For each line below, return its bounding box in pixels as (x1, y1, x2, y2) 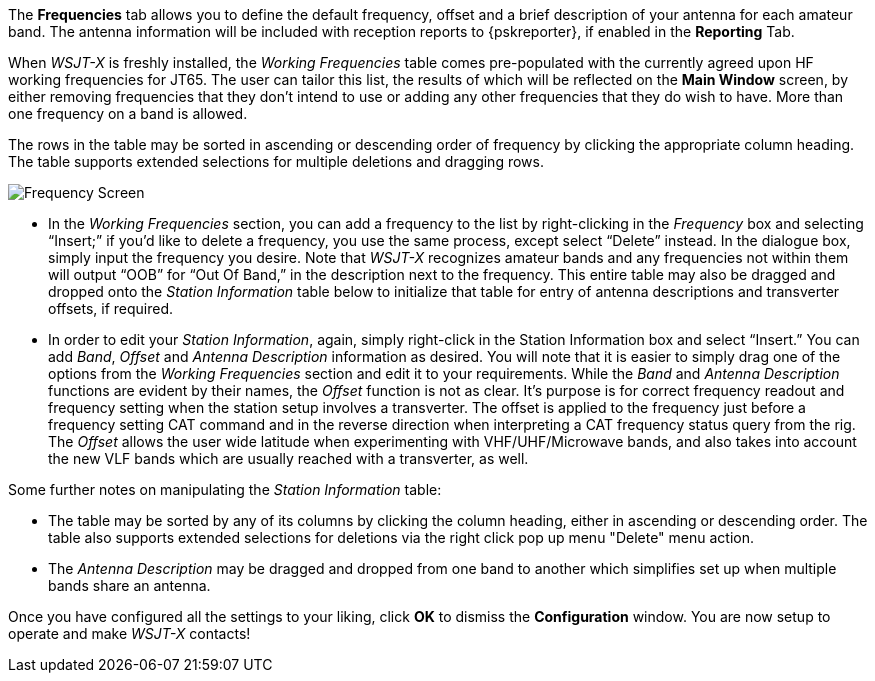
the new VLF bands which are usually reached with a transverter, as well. (48, 450, 529, 467)
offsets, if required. (48, 300, 174, 317)
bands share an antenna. (48, 577, 211, 594)
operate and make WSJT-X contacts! (8, 625, 251, 642)
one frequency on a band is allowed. (8, 105, 248, 122)
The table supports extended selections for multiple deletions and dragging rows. (8, 153, 544, 170)
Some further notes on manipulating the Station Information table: (8, 481, 442, 498)
